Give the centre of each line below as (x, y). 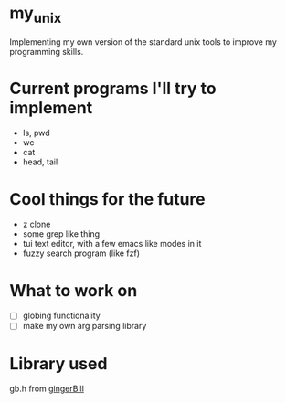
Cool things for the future (107, 199)
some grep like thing (61, 234)
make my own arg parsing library (85, 326)
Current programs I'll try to (113, 88)
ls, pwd (36, 133)
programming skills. (47, 51)
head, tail (40, 162)
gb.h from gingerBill (47, 389)
